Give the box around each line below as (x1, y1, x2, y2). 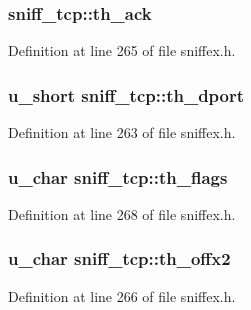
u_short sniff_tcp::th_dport (8, 82, 245, 107)
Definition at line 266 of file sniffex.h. (8, 285, 236, 306)
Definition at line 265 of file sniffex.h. (8, 40, 236, 61)
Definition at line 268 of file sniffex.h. (8, 203, 236, 224)
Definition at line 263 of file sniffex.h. (8, 122, 236, 143)
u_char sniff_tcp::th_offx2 (8, 246, 231, 271)
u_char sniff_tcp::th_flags (8, 164, 228, 189)
